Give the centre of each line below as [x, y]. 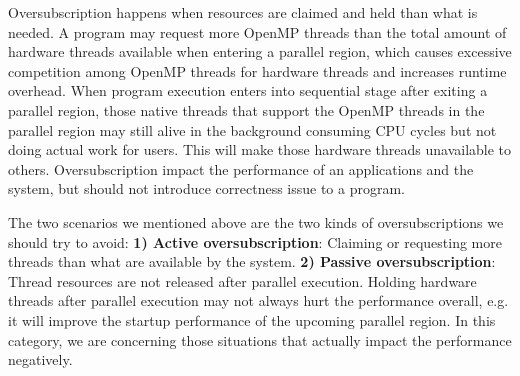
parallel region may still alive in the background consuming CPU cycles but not [252, 129]
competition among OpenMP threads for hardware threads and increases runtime [257, 70]
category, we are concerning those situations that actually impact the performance [260, 339]
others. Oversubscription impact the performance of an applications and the [241, 168]
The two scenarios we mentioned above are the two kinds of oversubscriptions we [256, 221]
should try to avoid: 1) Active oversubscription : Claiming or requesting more [255, 241]
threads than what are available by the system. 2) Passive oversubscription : [252, 261]
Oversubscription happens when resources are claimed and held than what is [243, 12]
